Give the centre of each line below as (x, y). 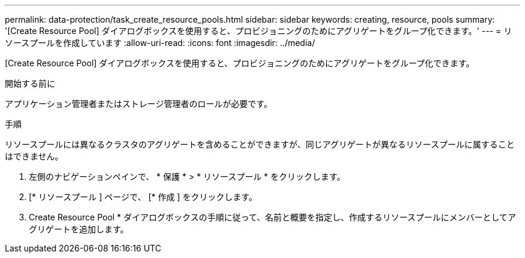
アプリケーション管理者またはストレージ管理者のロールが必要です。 (139, 104)
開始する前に (30, 83)
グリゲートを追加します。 (79, 229)
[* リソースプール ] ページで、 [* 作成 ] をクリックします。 (143, 197)
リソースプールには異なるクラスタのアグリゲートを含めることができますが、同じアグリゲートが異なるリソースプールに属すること (260, 144)
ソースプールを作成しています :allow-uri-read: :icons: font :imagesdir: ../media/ (160, 43)
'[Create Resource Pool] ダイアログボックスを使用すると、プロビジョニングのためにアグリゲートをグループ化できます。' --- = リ (259, 31)
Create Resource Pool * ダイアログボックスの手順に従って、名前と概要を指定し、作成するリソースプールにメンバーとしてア (273, 217)
